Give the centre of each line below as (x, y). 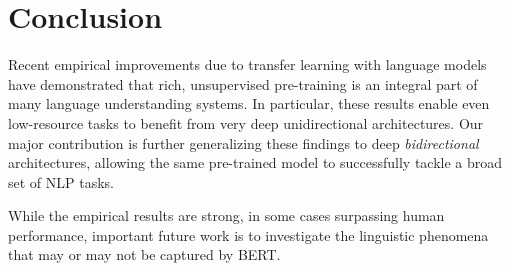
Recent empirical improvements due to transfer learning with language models (247, 64)
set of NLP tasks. (61, 181)
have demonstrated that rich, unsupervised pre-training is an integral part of (243, 83)
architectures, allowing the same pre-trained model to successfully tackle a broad (255, 162)
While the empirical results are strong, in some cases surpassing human (226, 215)
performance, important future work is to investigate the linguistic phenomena (248, 234)
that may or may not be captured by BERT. (144, 254)
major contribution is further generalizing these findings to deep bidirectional (243, 142)
